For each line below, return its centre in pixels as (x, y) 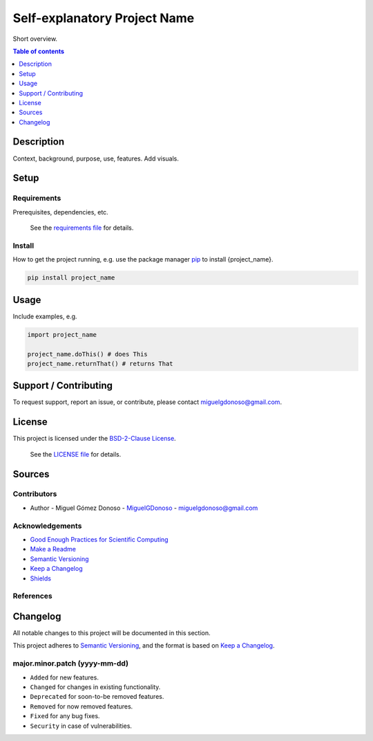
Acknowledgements (47, 526)
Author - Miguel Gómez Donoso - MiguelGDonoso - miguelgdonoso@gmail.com (144, 508)
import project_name (62, 335)
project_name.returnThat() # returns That (100, 364)
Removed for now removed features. (82, 706)
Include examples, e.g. (45, 316)
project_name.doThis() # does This (87, 354)
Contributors (35, 494)
